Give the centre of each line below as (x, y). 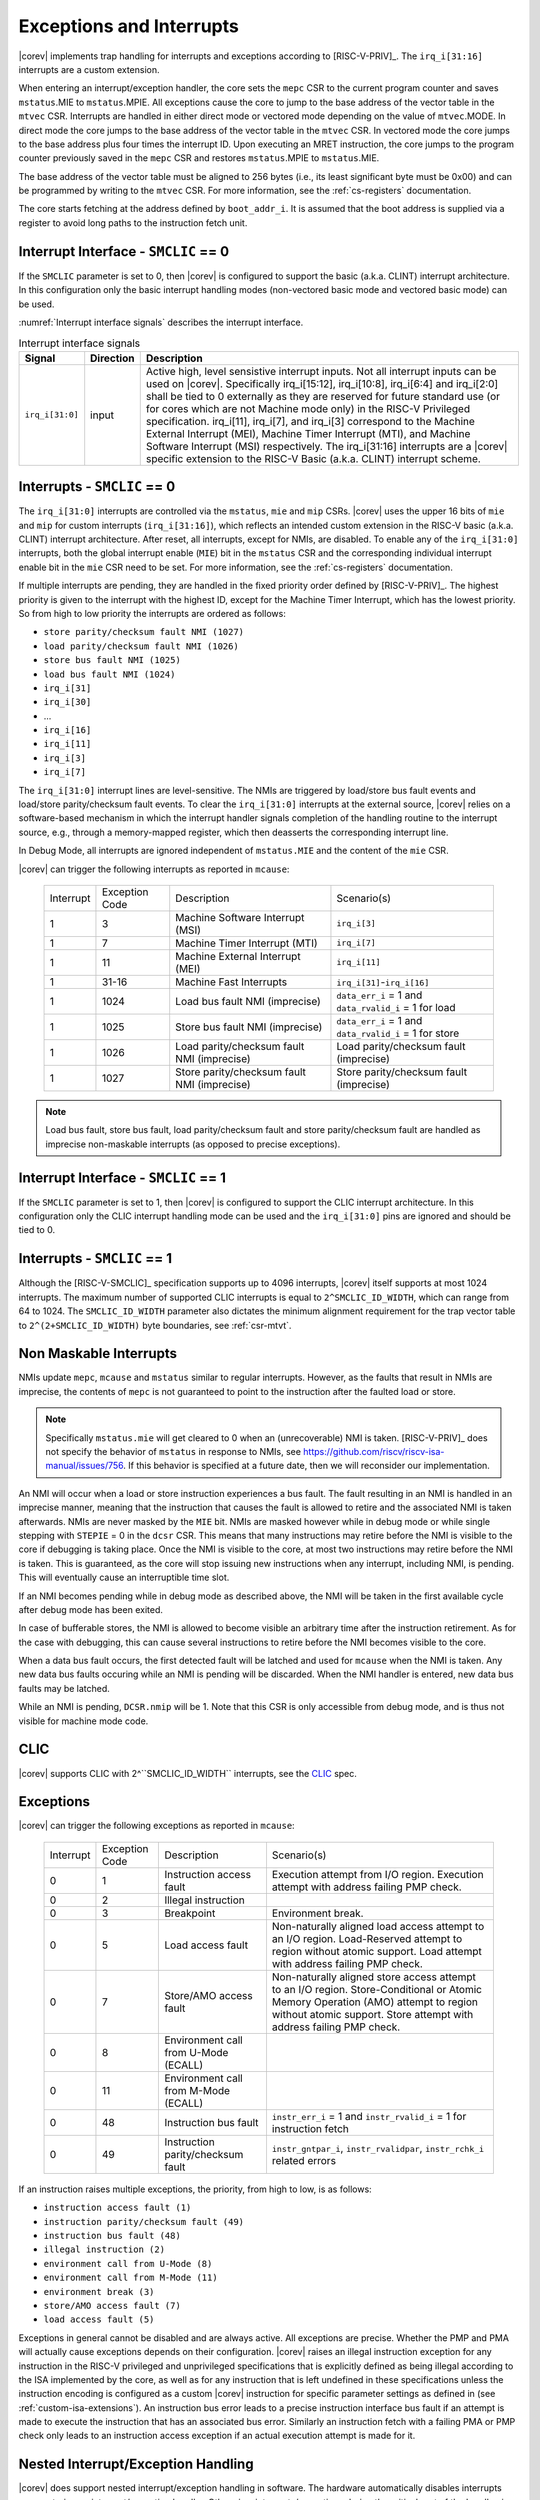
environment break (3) (99, 2291)
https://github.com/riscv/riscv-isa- (374, 1451)
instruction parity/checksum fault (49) (144, 2221)
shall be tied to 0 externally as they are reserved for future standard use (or (322, 396)
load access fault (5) (99, 2319)
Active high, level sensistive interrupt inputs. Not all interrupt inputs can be (321, 371)
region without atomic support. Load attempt (376, 1951)
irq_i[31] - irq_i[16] (383, 982)
